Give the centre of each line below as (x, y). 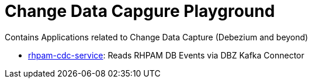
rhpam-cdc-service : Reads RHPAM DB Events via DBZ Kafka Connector (166, 55)
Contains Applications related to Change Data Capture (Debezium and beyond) (157, 37)
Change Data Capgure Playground (140, 11)
